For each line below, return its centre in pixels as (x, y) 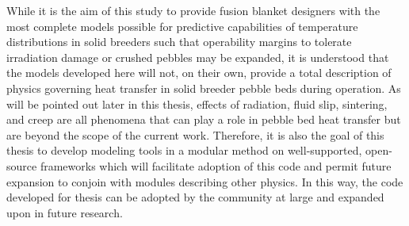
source (22, 165)
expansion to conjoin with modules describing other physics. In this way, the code (205, 181)
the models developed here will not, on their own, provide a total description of (199, 73)
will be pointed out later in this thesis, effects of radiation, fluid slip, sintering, (197, 103)
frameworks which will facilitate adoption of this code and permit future (216, 165)
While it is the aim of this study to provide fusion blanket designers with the (193, 10)
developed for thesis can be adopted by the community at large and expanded (195, 197)
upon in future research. (65, 212)
